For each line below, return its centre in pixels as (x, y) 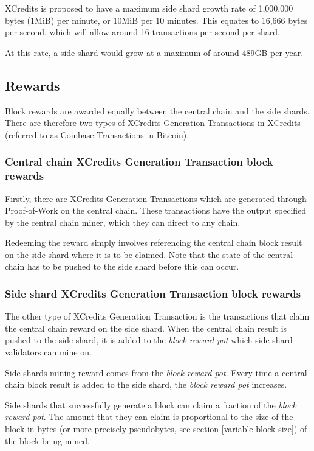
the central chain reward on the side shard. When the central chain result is (146, 328)
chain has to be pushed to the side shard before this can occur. (122, 266)
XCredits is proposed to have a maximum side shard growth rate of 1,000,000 (149, 8)
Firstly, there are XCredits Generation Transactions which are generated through (156, 198)
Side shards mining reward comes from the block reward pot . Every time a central (156, 372)
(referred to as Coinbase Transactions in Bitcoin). (97, 134)
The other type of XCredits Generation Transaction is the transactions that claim (157, 316)
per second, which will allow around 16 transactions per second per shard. (142, 32)
